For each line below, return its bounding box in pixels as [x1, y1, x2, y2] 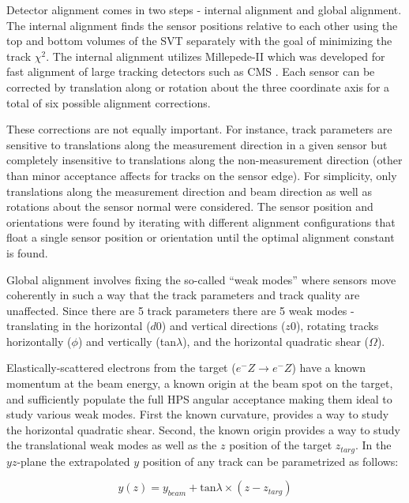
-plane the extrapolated [17, 452, 130, 469]
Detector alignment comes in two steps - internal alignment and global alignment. [6, 2, 402, 17]
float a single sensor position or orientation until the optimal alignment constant [6, 229, 395, 246]
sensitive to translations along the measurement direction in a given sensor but [6, 136, 388, 152]
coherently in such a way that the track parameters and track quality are [6, 287, 360, 303]
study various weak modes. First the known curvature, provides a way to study [6, 406, 389, 422]
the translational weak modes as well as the [6, 437, 217, 453]
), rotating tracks [295, 317, 379, 334]
